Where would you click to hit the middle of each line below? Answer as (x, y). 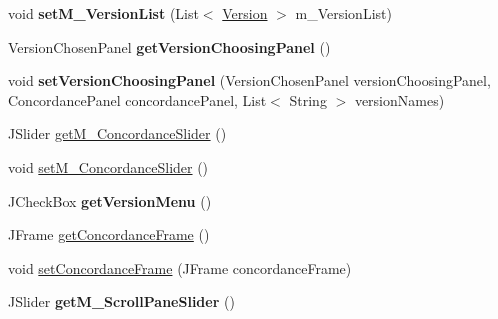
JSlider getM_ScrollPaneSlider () (121, 301)
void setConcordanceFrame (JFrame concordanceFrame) (180, 267)
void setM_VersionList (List (103, 13)
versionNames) (399, 99)
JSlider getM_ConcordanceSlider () (117, 133)
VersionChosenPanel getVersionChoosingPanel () (169, 46)
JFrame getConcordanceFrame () (109, 234)
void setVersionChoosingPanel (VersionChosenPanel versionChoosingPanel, (249, 80)
